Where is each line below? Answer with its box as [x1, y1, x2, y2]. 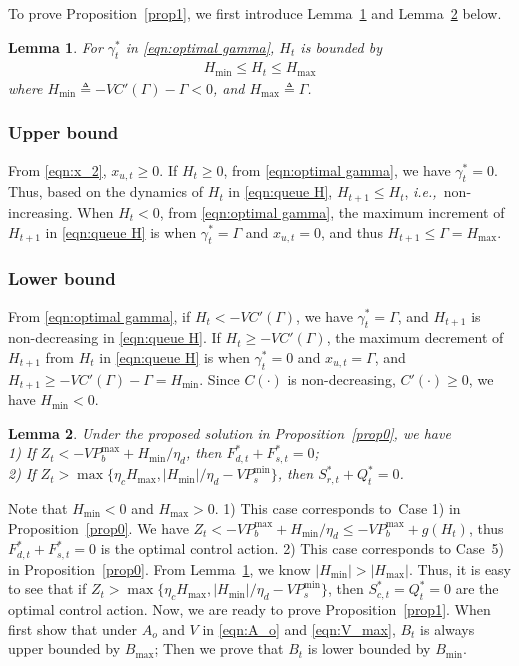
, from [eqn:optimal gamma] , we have [223, 159, 451, 180]
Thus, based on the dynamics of [8, 181, 204, 202]
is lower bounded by [307, 638, 431, 659]
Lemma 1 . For [8, 36, 103, 57]
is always [420, 618, 475, 639]
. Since [199, 368, 240, 389]
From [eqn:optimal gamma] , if [8, 305, 191, 326]
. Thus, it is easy [408, 558, 512, 579]
